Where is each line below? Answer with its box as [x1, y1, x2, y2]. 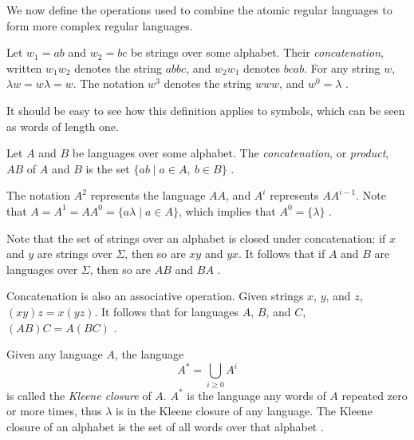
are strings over [37, 245, 112, 262]
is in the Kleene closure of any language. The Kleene [116, 402, 373, 419]
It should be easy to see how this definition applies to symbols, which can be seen [6, 101, 405, 118]
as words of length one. [6, 117, 119, 134]
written [6, 59, 42, 76]
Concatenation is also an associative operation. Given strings [6, 287, 304, 304]
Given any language [6, 346, 103, 363]
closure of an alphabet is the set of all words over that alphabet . [6, 418, 324, 434]
